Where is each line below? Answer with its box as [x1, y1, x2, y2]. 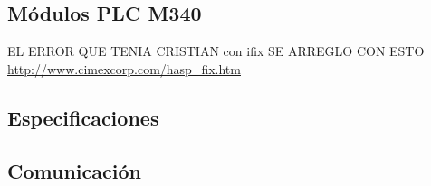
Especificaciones [7, 103, 159, 131]
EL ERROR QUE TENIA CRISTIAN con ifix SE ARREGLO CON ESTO [7, 42, 425, 60]
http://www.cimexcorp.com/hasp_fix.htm [7, 59, 241, 78]
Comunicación [7, 156, 141, 184]
